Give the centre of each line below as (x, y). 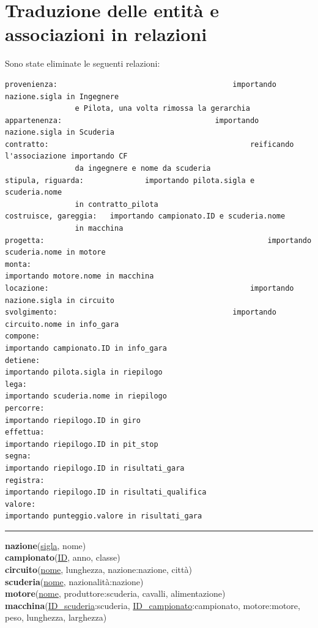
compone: (23, 336)
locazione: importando (150, 288)
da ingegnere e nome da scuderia (143, 169)
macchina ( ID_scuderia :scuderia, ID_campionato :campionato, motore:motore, (153, 605)
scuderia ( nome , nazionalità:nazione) (74, 581)
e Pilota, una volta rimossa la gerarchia (162, 109)
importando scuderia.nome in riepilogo (86, 396)
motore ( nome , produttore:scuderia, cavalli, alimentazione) (115, 593)
